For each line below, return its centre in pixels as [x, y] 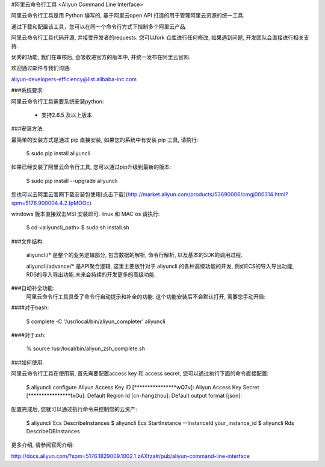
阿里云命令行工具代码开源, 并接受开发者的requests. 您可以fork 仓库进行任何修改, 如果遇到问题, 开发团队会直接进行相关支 [160, 38]
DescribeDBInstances [53, 431]
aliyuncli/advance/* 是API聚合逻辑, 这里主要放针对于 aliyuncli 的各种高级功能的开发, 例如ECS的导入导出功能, [160, 266]
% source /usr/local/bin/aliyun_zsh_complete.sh [86, 348]
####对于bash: [30, 308]
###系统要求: [28, 90]
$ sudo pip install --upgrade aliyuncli [72, 181]
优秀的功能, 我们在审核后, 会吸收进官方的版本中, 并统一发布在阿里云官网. [101, 57]
